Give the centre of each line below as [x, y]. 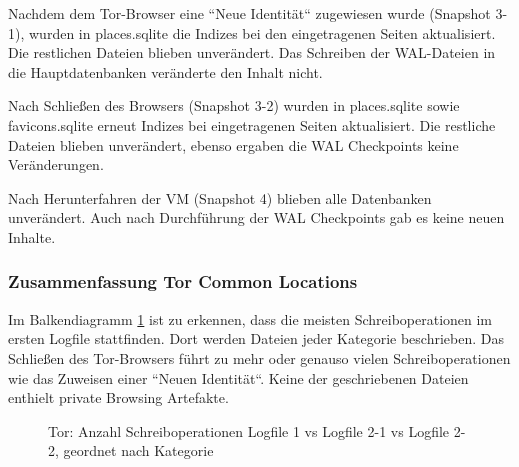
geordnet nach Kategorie [138, 450]
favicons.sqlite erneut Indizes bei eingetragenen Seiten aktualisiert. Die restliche [252, 124]
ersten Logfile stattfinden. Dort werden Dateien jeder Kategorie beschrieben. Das [256, 338]
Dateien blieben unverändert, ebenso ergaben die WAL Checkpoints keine [233, 144]
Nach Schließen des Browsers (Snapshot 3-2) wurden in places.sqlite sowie [234, 105]
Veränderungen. [56, 164]
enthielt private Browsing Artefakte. [118, 397]
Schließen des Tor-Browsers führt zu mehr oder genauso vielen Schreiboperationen [259, 357]
